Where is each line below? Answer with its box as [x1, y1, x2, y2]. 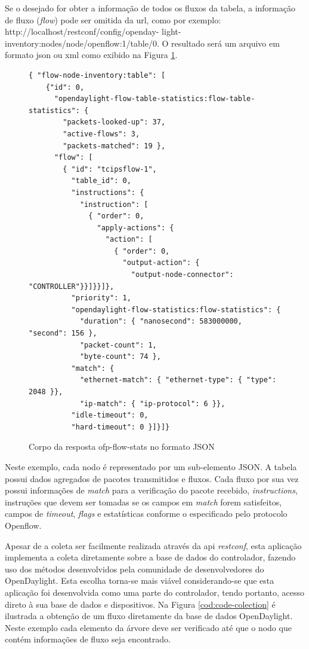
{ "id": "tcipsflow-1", [63, 164, 157, 173]
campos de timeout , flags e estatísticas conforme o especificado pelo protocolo [5, 507, 288, 520]
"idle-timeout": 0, [71, 411, 149, 420]
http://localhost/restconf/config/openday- [5, 25, 159, 38]
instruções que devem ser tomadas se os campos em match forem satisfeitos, [5, 495, 282, 508]
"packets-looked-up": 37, [63, 118, 166, 127]
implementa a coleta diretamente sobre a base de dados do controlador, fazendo [5, 551, 296, 563]
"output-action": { [122, 258, 200, 267]
